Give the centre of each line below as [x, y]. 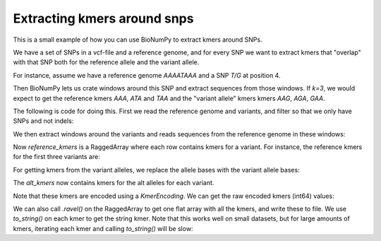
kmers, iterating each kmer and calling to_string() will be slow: [103, 228]
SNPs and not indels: [43, 121]
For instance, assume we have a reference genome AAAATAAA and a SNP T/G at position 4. [147, 75]
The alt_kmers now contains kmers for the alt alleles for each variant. [114, 183]
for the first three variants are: [56, 157]
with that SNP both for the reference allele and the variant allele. [106, 62]
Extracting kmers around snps [103, 18]
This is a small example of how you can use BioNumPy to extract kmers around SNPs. [138, 40]
